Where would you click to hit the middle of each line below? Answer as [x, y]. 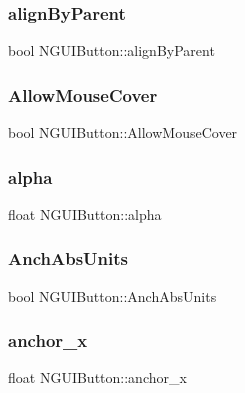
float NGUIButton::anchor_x [97, 377]
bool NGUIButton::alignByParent [111, 50]
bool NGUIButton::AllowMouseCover [123, 132]
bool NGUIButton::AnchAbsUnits [112, 295]
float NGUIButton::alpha [85, 213]
